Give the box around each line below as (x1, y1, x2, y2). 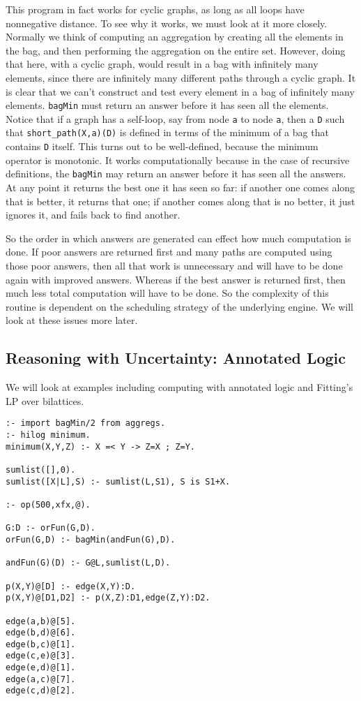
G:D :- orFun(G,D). (6, 523, 95, 533)
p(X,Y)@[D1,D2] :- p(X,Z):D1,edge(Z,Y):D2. (6, 593, 210, 603)
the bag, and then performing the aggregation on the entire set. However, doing (6, 43, 346, 57)
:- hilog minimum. (6, 430, 91, 441)
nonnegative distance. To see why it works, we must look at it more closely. (6, 15, 328, 30)
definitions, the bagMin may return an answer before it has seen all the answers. (6, 166, 346, 181)
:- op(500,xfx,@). (6, 499, 91, 510)
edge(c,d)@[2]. (6, 686, 76, 696)
